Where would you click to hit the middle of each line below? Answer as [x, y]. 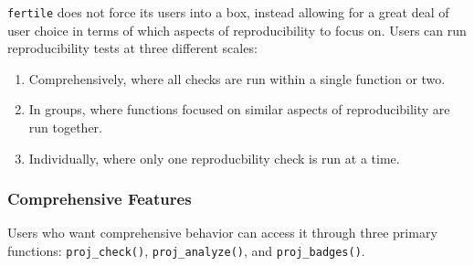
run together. [66, 128]
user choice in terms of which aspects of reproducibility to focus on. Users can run [237, 30]
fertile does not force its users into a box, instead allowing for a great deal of [228, 12]
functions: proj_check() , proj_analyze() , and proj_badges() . [186, 251]
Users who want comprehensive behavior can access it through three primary [222, 233]
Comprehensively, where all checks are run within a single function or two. [237, 78]
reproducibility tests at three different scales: [132, 48]
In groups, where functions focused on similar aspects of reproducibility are [239, 109]
